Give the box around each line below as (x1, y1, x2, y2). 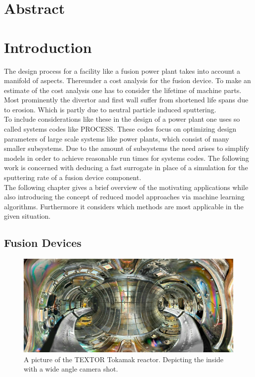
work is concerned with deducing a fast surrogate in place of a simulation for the (4, 162, 248, 173)
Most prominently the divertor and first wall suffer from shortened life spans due (4, 94, 249, 105)
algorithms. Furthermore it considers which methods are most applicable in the (4, 201, 244, 211)
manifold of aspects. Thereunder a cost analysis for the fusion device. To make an (4, 75, 251, 86)
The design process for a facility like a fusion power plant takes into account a (4, 65, 241, 76)
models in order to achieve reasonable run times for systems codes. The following (4, 152, 249, 163)
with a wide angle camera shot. (24, 364, 118, 374)
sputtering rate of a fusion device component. (4, 172, 141, 183)
